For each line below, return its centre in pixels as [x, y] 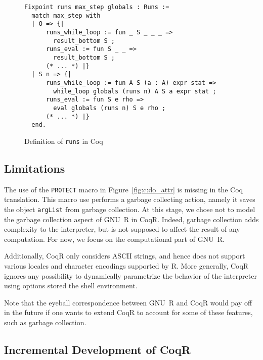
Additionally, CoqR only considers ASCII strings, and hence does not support [125, 256]
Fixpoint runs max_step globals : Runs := [97, 7]
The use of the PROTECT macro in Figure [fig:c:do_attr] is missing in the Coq [123, 189]
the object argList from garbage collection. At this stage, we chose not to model [130, 209]
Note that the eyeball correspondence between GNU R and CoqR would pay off [128, 302]
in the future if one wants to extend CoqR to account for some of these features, [128, 312]
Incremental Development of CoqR [97, 349]
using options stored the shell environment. [71, 286]
